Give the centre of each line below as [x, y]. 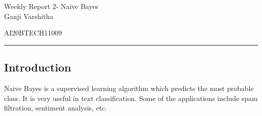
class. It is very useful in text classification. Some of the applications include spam [131, 98]
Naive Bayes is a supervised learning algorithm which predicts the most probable [129, 88]
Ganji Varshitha [29, 16]
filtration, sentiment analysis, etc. [56, 108]
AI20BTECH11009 [33, 33]
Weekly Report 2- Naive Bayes [51, 6]
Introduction [38, 67]
